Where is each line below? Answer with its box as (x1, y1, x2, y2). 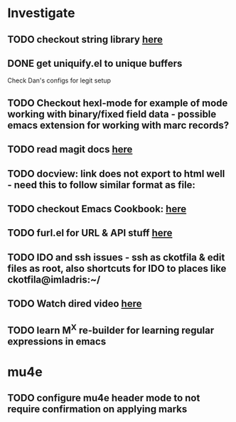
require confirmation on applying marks (7, 403, 188, 416)
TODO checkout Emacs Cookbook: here (7, 203, 187, 215)
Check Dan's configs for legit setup (7, 76, 112, 85)
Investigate (7, 5, 75, 21)
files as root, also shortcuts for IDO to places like (7, 262, 227, 275)
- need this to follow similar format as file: (7, 179, 195, 191)
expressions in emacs (7, 335, 107, 347)
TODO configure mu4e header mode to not (7, 392, 200, 404)
